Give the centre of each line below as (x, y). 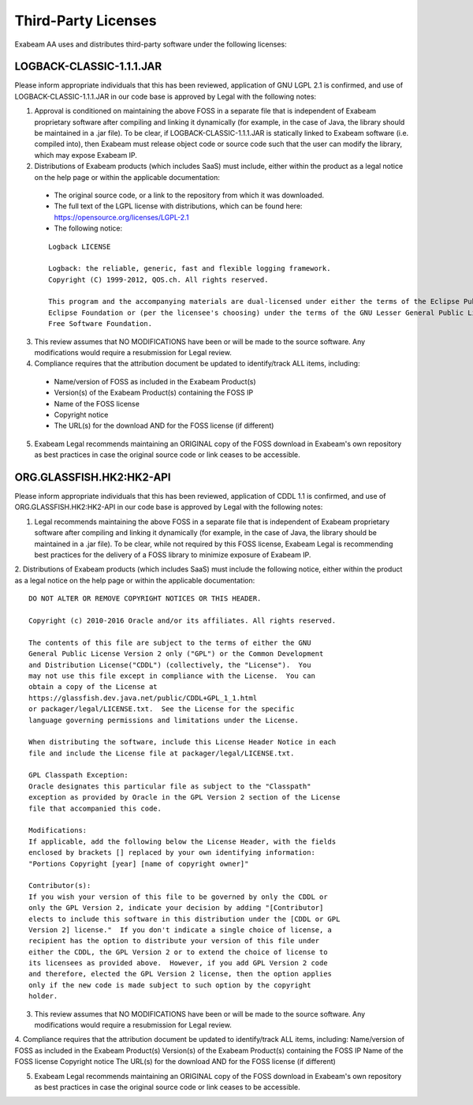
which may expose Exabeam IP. (86, 155)
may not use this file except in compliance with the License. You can (172, 676)
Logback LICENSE (80, 246)
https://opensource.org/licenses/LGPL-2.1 (121, 217)
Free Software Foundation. (101, 324)
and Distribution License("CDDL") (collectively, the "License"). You (170, 665)
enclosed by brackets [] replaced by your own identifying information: (172, 853)
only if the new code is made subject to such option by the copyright (170, 985)
